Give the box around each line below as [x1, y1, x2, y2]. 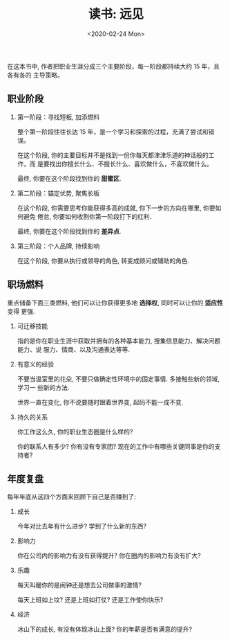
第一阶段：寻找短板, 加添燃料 [17, 112, 100, 121]
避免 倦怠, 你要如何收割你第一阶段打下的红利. [23, 212, 152, 220]
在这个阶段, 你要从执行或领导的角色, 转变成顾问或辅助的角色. [17, 256, 190, 265]
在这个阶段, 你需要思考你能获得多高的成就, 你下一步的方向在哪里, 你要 [17, 204, 215, 212]
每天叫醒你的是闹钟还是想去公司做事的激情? [17, 581, 142, 589]
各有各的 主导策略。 [7, 71, 64, 79]
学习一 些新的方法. [17, 383, 70, 391]
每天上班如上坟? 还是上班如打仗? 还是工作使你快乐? [17, 596, 164, 604]
